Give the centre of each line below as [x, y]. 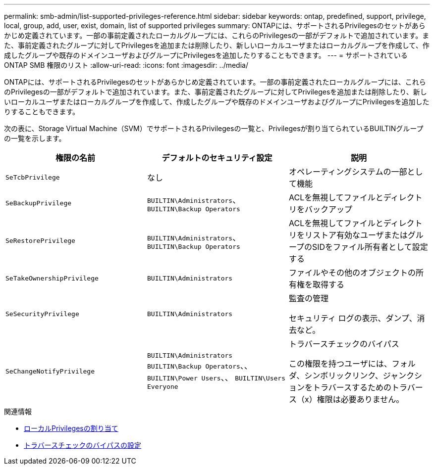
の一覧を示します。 [35, 138]
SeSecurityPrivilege [42, 314]
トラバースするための [352, 387]
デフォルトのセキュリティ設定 [217, 158]
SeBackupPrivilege [39, 203]
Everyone [163, 387]
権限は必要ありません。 [360, 399]
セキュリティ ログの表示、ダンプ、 [353, 318]
